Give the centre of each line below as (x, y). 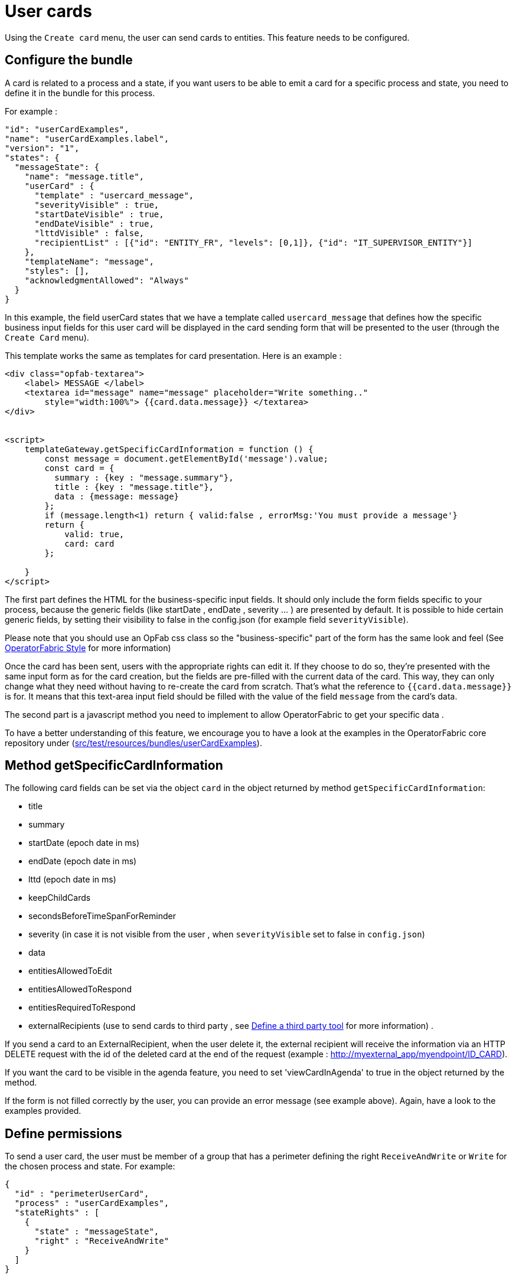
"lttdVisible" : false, (89, 233)
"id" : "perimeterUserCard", (82, 1194)
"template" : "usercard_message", (114, 195)
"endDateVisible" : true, (94, 223)
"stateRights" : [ (57, 1213)
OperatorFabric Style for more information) (88, 648)
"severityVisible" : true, (97, 205)
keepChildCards (60, 898)
